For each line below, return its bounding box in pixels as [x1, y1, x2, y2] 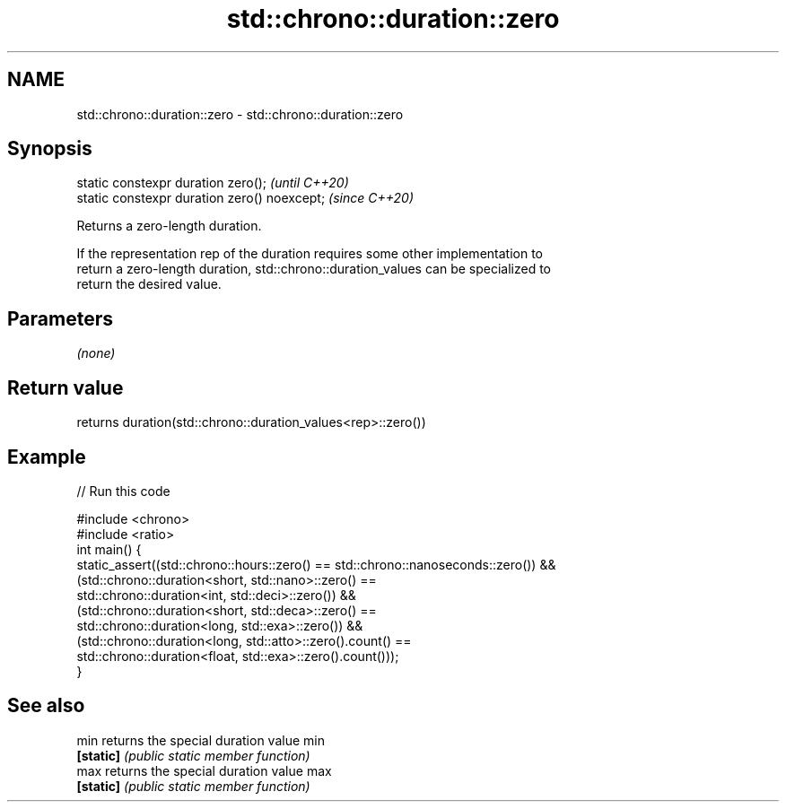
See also [7, 694, 85, 718]
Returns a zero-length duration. [76, 218, 262, 234]
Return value [7, 376, 124, 399]
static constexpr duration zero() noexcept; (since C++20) [76, 190, 415, 206]
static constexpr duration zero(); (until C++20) [76, 175, 349, 191]
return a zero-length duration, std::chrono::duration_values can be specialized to [76, 261, 551, 277]
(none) [76, 345, 116, 361]
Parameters [7, 307, 113, 330]
